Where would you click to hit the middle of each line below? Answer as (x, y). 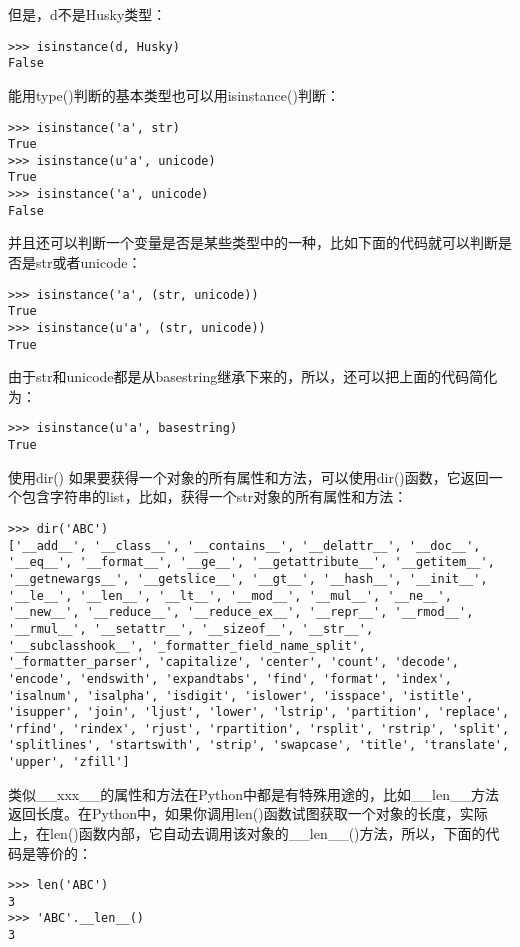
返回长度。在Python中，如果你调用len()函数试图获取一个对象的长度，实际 (248, 813)
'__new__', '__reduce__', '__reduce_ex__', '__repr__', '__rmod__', (241, 612)
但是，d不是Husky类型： (87, 14)
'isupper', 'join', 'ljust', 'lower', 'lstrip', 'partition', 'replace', (259, 712)
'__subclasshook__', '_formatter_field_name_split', (187, 645)
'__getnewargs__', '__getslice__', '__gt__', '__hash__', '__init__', (248, 578)
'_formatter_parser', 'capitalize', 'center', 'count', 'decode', (234, 662)
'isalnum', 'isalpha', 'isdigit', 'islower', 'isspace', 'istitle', (241, 695)
